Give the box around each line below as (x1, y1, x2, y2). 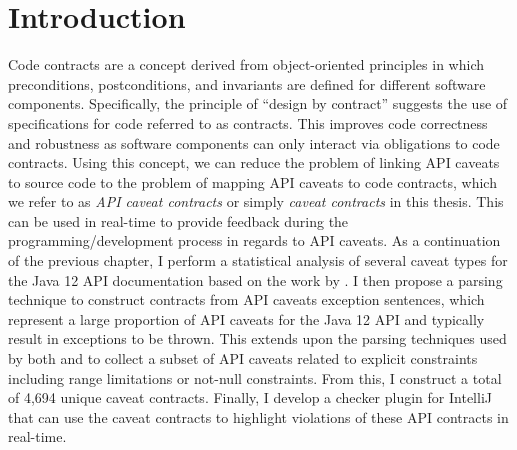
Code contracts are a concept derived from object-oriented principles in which (8, 54, 484, 75)
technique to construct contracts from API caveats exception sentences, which (8, 289, 485, 310)
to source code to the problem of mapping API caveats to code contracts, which (8, 171, 497, 192)
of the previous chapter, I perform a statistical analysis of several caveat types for (8, 250, 508, 271)
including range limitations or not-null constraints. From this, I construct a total (8, 367, 502, 388)
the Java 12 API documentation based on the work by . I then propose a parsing (8, 269, 503, 290)
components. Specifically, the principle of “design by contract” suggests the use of (8, 93, 508, 114)
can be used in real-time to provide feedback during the (8, 210, 349, 231)
